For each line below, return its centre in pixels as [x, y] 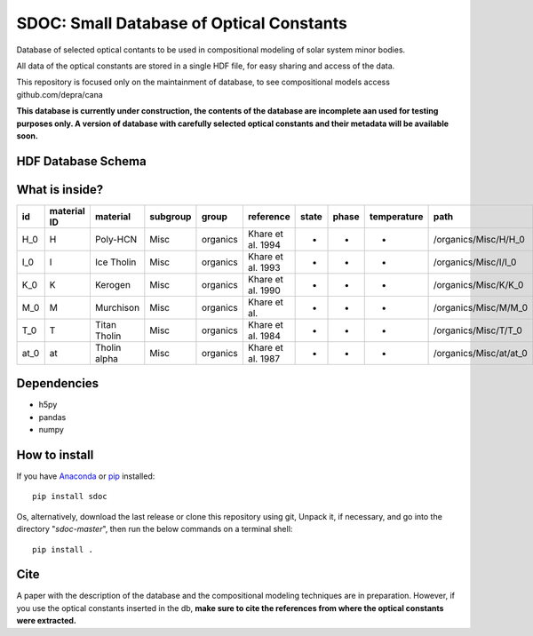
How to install [55, 454]
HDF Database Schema [81, 161]
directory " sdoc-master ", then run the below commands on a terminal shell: [155, 529]
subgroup [171, 216]
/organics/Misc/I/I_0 [475, 262]
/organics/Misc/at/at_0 [480, 353]
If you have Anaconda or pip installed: [86, 476]
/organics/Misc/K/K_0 [478, 284]
